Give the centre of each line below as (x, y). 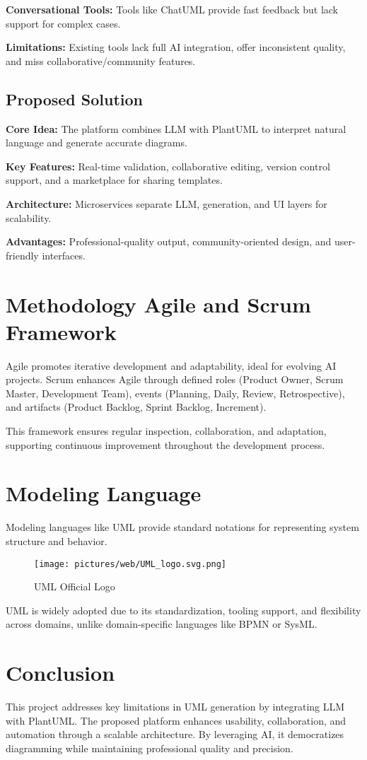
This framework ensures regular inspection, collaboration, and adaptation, (166, 431)
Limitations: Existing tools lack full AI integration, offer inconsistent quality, (176, 47)
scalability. (29, 217)
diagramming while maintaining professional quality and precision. (150, 748)
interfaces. (64, 255)
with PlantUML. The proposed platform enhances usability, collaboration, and (176, 720)
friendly (22, 255)
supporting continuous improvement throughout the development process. (165, 444)
